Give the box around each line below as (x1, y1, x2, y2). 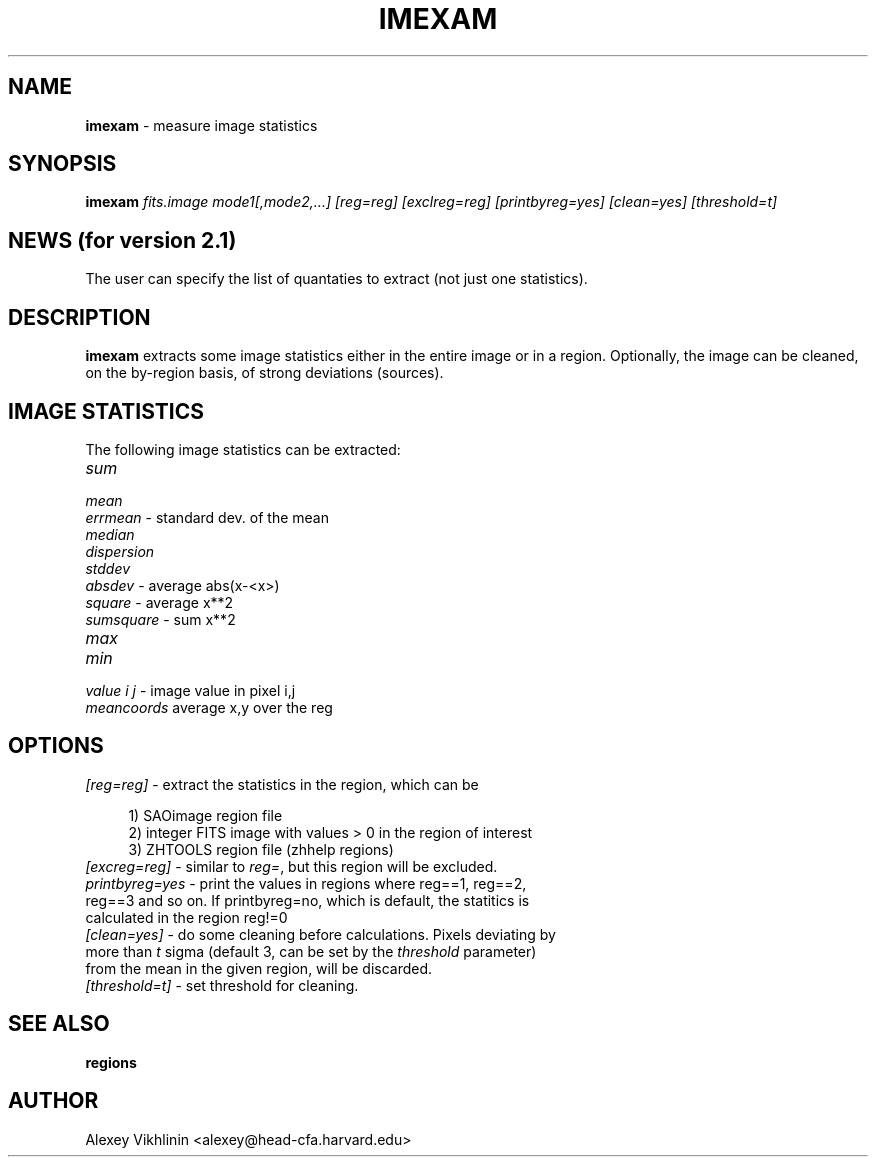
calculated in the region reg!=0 (85, 908, 288, 926)
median (85, 525, 135, 543)
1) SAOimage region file (128, 806, 283, 824)
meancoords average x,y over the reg (85, 698, 333, 716)
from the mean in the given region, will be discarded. (85, 959, 433, 977)
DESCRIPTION (8, 304, 151, 330)
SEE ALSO (8, 1011, 110, 1037)
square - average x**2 (85, 593, 234, 611)
